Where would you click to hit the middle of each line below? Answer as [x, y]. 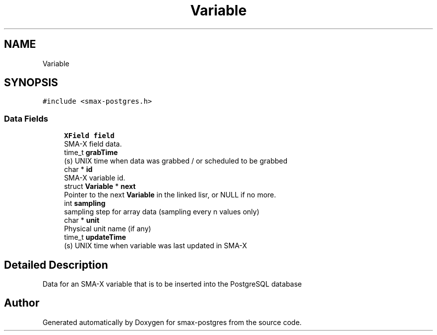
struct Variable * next [100, 186]
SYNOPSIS [31, 83]
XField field [89, 136]
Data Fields [26, 118]
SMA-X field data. [93, 144]
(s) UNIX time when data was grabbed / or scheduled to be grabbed [176, 161]
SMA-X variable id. [95, 178]
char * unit [82, 220]
